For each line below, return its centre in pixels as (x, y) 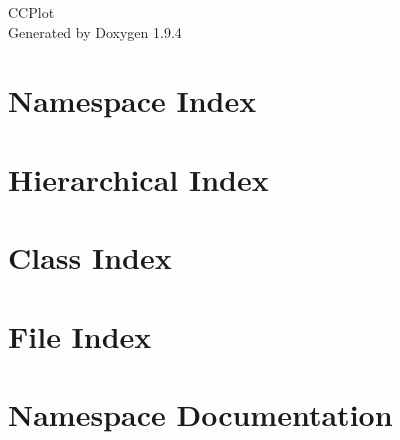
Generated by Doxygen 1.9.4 (95, 31)
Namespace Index (132, 100)
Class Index (90, 257)
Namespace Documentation (200, 413)
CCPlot (31, 12)
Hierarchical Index (138, 178)
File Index (80, 335)
